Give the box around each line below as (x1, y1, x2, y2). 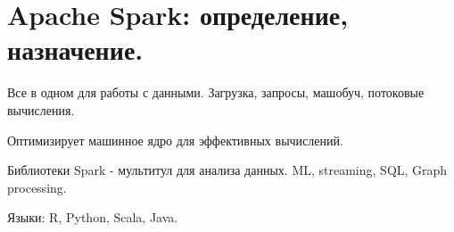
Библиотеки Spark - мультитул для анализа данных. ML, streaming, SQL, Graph (7, 161, 448, 179)
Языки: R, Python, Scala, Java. (7, 208, 178, 227)
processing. (7, 178, 67, 196)
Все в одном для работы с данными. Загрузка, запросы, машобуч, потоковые (7, 83, 425, 102)
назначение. (7, 31, 144, 68)
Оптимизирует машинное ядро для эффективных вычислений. (7, 130, 343, 149)
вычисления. (7, 100, 75, 119)
